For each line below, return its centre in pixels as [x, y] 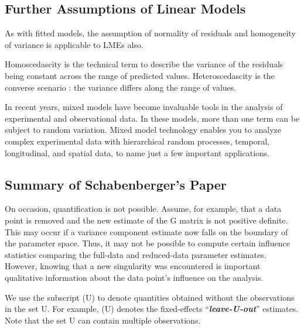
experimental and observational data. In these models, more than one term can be [152, 118]
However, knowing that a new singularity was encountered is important [133, 266]
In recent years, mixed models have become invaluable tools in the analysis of [144, 107]
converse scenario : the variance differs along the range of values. [121, 87]
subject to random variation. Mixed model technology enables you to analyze [143, 130]
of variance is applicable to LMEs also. [74, 44]
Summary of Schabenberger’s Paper [116, 184]
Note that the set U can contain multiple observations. [103, 320]
